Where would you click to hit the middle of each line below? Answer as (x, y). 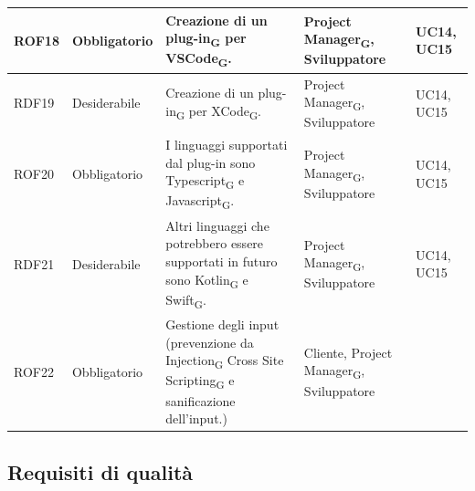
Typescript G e (205, 182)
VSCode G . (199, 59)
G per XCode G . (218, 111)
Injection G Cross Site (225, 361)
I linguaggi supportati (227, 145)
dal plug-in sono (211, 162)
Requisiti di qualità (100, 471)
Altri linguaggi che (217, 225)
